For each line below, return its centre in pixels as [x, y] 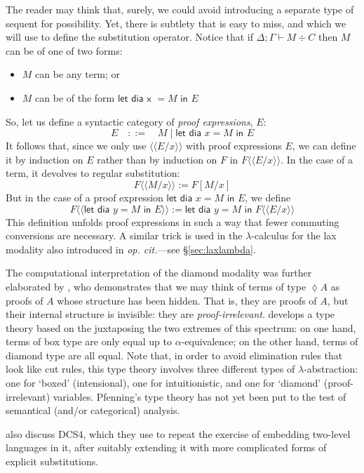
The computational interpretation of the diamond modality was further [159, 273]
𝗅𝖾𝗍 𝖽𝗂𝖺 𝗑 [134, 99]
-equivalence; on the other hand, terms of [270, 341]
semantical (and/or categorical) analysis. [93, 410]
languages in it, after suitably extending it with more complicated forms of [166, 447]
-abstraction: [331, 369]
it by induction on [45, 159]
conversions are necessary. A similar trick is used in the [124, 235]
